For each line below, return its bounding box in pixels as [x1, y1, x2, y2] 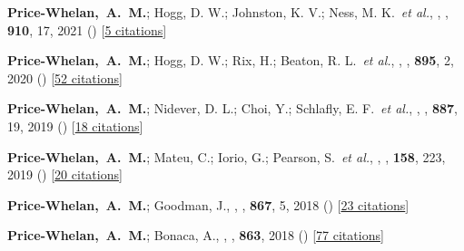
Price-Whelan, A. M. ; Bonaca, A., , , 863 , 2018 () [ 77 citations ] [7, 226, 384, 245]
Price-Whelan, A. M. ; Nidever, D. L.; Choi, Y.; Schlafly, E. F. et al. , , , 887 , [7, 99, 458, 118]
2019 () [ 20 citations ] [7, 165, 123, 184]
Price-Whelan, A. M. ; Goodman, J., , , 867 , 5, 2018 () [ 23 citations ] [7, 195, 410, 214]
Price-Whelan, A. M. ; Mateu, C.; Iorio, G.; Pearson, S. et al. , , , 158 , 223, [7, 147, 446, 166]
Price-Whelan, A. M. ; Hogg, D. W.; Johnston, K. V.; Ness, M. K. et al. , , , [7, 3, 449, 21]
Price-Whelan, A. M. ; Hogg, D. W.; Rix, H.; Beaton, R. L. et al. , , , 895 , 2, [7, 51, 454, 70]
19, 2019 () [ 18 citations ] [7, 116, 143, 135]
